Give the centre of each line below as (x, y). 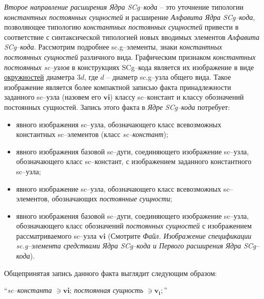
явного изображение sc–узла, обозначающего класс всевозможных (118, 188)
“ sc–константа (28, 290)
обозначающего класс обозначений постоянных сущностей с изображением (134, 226)
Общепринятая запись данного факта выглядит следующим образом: (111, 273)
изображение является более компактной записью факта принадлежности (118, 87)
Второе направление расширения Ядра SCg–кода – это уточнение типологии (124, 7)
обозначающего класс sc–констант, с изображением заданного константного (134, 161)
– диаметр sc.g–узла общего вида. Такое (169, 77)
